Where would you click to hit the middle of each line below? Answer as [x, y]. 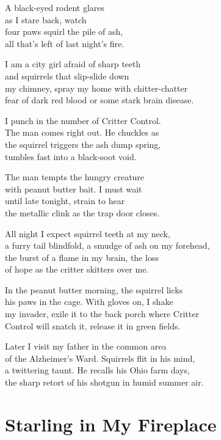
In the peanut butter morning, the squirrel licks [94, 289]
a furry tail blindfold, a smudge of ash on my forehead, [107, 245]
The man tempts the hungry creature [75, 177]
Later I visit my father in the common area [86, 346]
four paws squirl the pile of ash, [64, 31]
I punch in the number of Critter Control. [83, 120]
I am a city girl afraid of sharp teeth [73, 64]
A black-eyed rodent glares [55, 7]
